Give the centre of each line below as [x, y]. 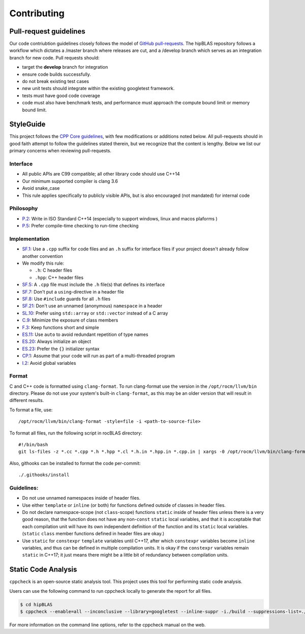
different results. [27, 400]
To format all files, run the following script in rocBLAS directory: [76, 433]
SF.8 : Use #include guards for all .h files [66, 299]
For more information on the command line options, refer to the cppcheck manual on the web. [108, 625]
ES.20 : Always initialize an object [57, 341]
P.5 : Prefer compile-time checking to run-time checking [80, 226]
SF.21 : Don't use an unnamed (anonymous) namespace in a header [92, 306]
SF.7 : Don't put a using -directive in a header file [73, 292]
